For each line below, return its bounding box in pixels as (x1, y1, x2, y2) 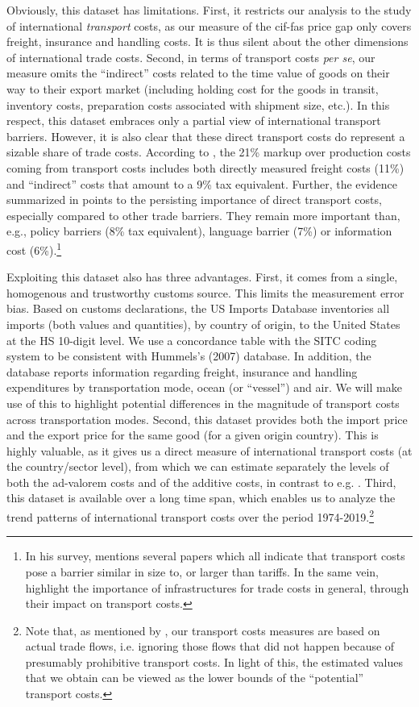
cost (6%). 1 (6, 239, 62, 258)
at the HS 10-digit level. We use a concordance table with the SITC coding (6, 331, 377, 348)
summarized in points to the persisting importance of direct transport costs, (6, 191, 382, 208)
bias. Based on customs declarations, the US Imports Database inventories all (6, 300, 390, 317)
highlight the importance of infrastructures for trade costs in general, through (25, 579, 409, 596)
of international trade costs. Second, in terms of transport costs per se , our (6, 48, 375, 65)
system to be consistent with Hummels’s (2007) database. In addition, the (6, 347, 371, 364)
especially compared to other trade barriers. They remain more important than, (6, 206, 400, 223)
